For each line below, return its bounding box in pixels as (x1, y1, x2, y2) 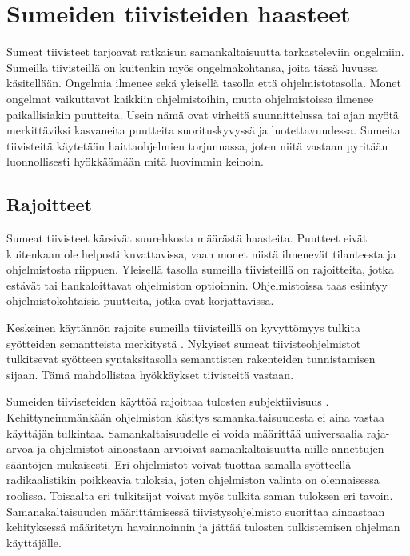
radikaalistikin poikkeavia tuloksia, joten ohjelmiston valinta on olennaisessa (6, 471, 380, 488)
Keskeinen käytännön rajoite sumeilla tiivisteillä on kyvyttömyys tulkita (6, 319, 360, 336)
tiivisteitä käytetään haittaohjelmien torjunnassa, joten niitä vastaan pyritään (6, 137, 388, 154)
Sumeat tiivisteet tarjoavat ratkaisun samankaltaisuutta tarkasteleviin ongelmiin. (6, 43, 404, 60)
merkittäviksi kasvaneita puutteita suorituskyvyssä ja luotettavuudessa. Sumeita (6, 122, 400, 138)
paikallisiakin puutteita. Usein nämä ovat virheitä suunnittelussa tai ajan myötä (6, 106, 399, 122)
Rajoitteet (6, 192, 92, 217)
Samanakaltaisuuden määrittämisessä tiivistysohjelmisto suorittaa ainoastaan (6, 502, 385, 519)
